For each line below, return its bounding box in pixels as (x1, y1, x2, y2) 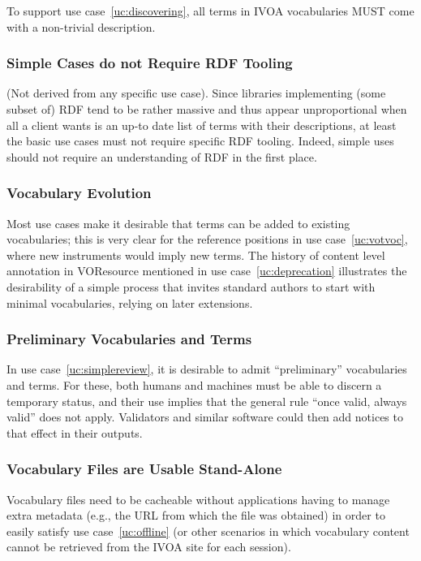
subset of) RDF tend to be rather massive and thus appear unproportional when (6, 101, 407, 117)
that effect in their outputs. (6, 424, 143, 441)
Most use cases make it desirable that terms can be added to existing (6, 214, 350, 231)
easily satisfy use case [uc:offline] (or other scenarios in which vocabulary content (6, 522, 410, 539)
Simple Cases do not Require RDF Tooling (6, 53, 293, 73)
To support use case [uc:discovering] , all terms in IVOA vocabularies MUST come (6, 2, 415, 19)
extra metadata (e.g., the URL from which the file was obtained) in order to (6, 507, 385, 524)
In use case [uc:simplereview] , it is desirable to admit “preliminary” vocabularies (6, 360, 407, 378)
